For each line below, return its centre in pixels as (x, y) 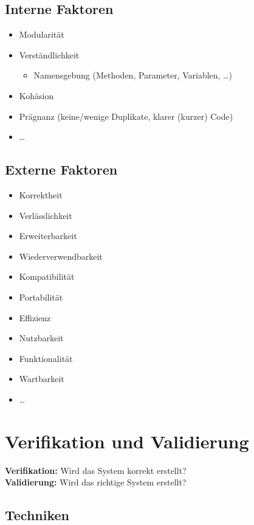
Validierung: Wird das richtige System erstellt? (96, 482)
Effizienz (35, 317)
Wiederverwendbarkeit (61, 256)
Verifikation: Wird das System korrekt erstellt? (96, 470)
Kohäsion (36, 95)
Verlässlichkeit (46, 215)
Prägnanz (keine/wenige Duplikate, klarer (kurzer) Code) (126, 116)
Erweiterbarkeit (48, 236)
